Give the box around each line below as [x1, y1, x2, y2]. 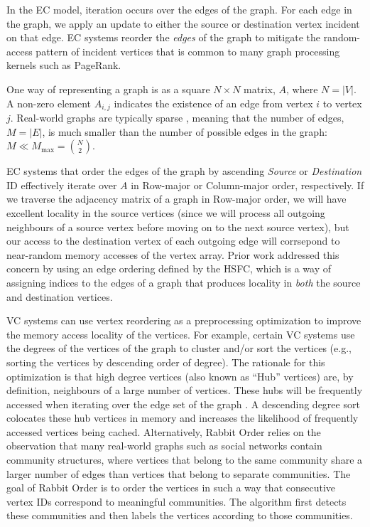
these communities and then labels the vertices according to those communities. [6, 508, 353, 523]
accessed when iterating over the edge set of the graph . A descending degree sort [6, 396, 360, 411]
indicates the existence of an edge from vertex [114, 95, 313, 110]
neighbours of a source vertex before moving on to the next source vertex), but [6, 219, 349, 234]
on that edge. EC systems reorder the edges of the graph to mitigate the [6, 30, 320, 45]
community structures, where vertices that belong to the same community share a [6, 452, 363, 467]
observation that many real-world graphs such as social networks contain [6, 438, 322, 453]
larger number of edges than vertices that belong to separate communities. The [6, 466, 351, 481]
